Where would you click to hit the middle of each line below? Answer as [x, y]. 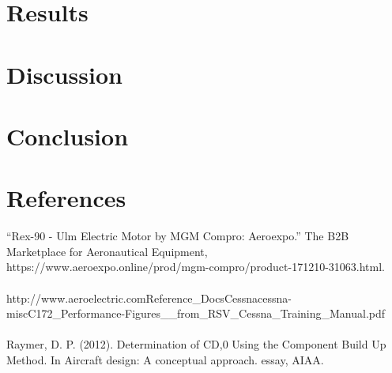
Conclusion [68, 136]
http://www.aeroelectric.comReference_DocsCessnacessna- [149, 298]
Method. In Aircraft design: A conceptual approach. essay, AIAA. [165, 360]
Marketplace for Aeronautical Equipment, [107, 251]
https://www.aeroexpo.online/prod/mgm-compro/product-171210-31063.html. [196, 267]
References [66, 198]
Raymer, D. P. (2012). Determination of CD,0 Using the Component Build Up [196, 344]
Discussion [64, 74]
